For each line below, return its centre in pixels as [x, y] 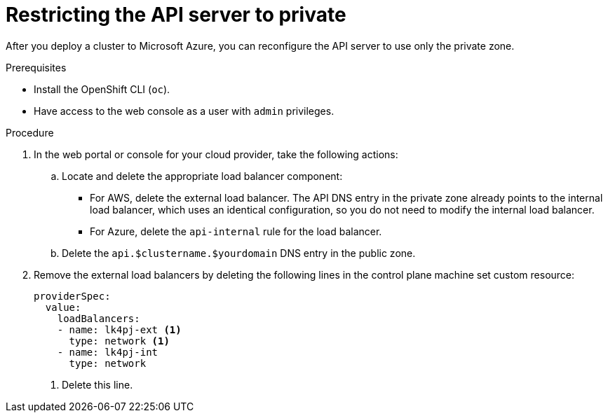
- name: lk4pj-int [108, 352]
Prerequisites [36, 67]
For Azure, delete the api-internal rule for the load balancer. [236, 231]
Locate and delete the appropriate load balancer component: [202, 176]
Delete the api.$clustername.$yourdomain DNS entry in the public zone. [239, 253]
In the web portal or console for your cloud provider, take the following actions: [216, 154]
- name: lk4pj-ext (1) [119, 329]
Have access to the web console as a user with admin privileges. [184, 111]
